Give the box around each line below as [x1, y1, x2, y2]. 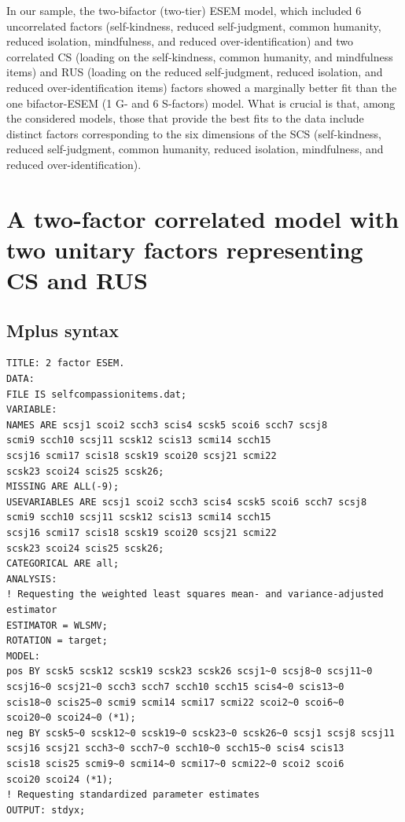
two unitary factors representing [6, 233, 363, 265]
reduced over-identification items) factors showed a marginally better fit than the [6, 79, 397, 95]
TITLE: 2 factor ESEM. [6, 358, 125, 369]
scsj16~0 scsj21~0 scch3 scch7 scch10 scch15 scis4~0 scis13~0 [6, 681, 344, 692]
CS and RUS [6, 264, 148, 296]
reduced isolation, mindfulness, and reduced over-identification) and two [6, 33, 353, 50]
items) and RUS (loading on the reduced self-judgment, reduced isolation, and [6, 64, 383, 80]
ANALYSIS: [6, 573, 57, 585]
